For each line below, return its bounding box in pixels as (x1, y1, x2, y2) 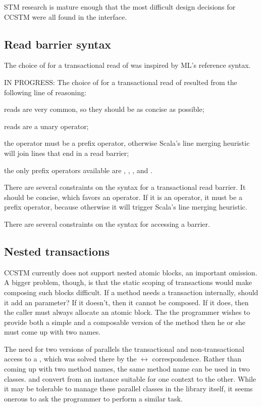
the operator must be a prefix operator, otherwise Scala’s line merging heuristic (4, 138, 250, 148)
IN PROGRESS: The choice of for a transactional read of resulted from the (4, 76, 237, 87)
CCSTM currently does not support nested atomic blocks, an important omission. (4, 267, 257, 277)
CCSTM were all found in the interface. (4, 11, 127, 22)
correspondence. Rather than (152, 353, 242, 364)
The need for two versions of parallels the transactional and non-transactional (4, 343, 244, 354)
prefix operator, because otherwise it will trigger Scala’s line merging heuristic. (4, 201, 247, 212)
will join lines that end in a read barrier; (4, 147, 129, 158)
